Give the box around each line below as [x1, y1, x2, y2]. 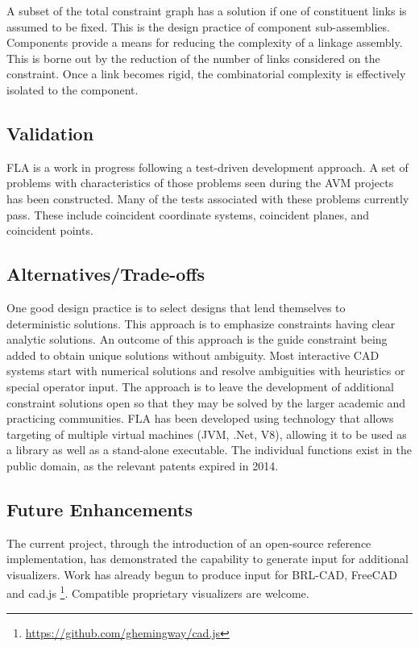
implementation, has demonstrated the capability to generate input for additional [6, 550, 409, 567]
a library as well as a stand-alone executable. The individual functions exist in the [6, 441, 412, 458]
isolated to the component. [6, 81, 139, 98]
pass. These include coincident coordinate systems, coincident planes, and [6, 206, 370, 223]
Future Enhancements [6, 496, 193, 521]
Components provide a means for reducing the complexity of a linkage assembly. [6, 34, 403, 51]
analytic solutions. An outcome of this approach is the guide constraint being [6, 331, 388, 348]
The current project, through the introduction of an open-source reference [6, 534, 371, 551]
